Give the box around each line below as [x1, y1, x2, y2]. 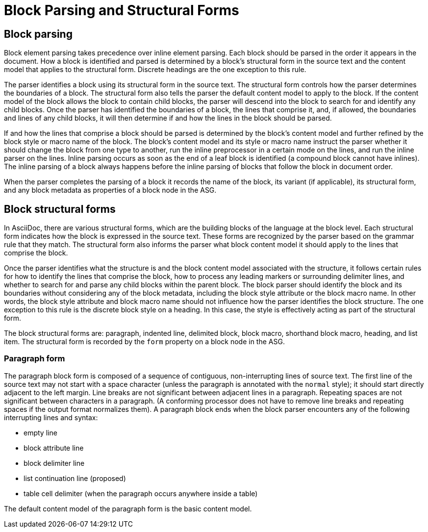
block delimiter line [24, 458, 85, 467]
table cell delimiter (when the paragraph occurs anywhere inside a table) [24, 489, 258, 498]
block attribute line [24, 443, 84, 452]
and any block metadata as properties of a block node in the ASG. [4, 186, 217, 195]
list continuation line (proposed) [24, 474, 126, 482]
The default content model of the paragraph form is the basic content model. [4, 504, 252, 513]
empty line [24, 428, 57, 437]
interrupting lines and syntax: [4, 413, 98, 422]
